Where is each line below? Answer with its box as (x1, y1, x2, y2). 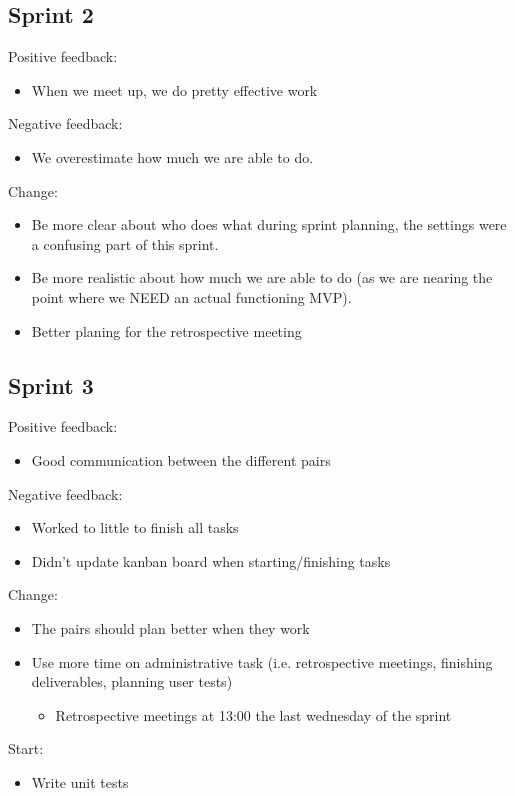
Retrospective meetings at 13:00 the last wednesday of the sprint (55, 704, 452, 725)
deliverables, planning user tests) (31, 671, 233, 692)
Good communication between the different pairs (31, 449, 331, 470)
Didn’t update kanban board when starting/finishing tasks (31, 550, 391, 571)
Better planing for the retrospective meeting (31, 320, 302, 341)
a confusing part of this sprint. (31, 233, 219, 254)
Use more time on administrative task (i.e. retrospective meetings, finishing (31, 651, 493, 672)
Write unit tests (31, 771, 129, 792)
